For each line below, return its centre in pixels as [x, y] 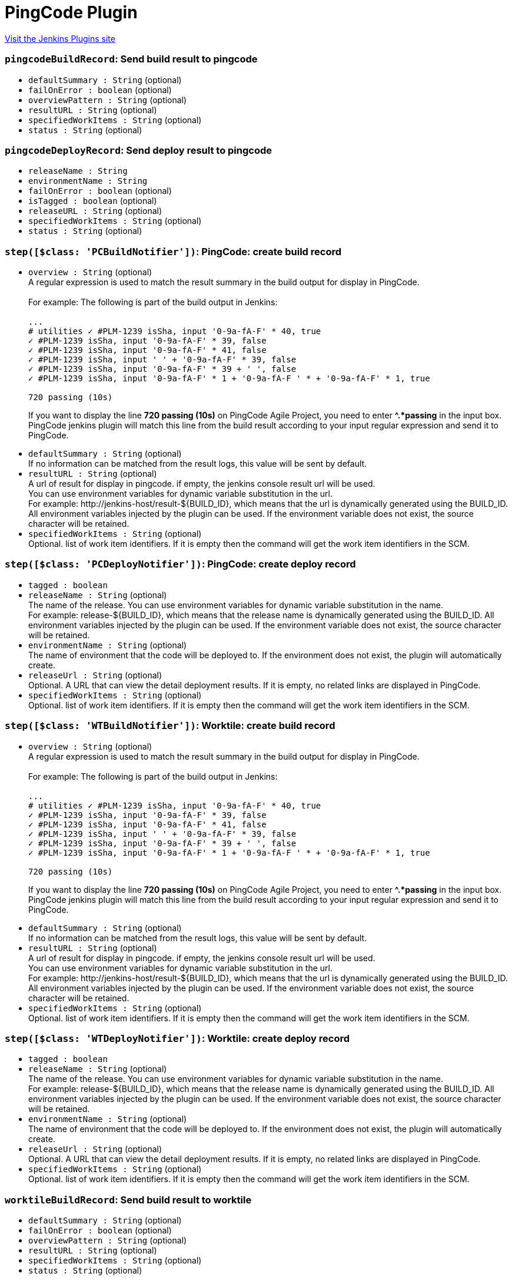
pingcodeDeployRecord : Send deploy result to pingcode [139, 150]
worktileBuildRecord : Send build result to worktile [128, 1200]
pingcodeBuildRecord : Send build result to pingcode [131, 59]
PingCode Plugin [71, 12]
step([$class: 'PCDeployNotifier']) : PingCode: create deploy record [180, 564]
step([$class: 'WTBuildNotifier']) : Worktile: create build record [170, 726]
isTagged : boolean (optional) [93, 201]
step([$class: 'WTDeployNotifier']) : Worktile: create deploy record [177, 1038]
